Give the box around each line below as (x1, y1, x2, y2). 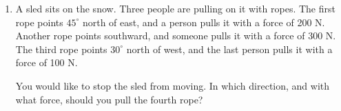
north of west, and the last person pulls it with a (126, 41, 333, 56)
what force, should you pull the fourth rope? (15, 92, 203, 106)
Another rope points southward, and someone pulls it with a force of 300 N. (15, 28, 336, 43)
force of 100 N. (15, 55, 78, 70)
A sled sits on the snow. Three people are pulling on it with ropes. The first (15, 1, 335, 15)
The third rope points (15, 41, 107, 56)
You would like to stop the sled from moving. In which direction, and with (15, 78, 330, 92)
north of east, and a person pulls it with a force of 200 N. (82, 14, 325, 29)
